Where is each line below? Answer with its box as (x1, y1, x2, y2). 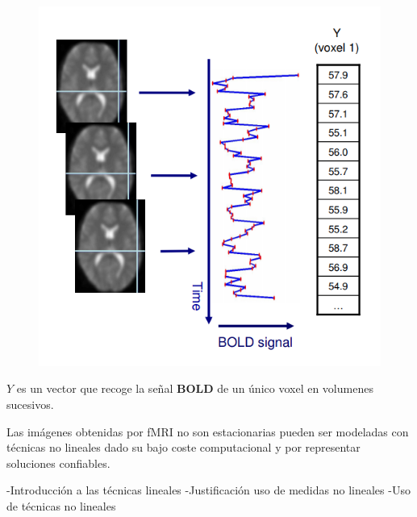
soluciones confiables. (6, 454, 111, 471)
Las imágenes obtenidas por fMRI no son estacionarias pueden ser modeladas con (6, 423, 409, 440)
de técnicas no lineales (6, 497, 116, 514)
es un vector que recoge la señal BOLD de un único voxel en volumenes (16, 380, 373, 397)
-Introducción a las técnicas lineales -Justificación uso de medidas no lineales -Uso (6, 482, 411, 498)
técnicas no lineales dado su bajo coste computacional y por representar (6, 439, 361, 456)
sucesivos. (6, 395, 54, 412)
